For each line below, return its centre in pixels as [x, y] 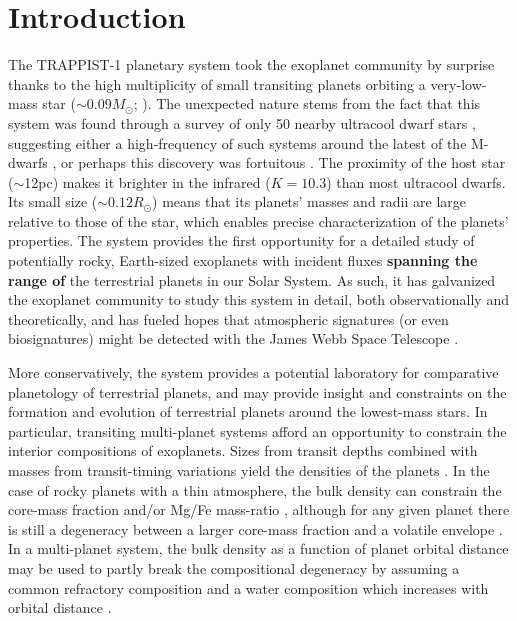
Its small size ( [53, 201]
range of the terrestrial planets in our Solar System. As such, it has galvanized [252, 279]
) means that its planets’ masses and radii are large [309, 201]
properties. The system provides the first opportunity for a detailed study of [241, 240]
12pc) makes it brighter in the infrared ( [147, 181]
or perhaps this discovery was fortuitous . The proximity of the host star [283, 162]
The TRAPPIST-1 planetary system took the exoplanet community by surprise [251, 64]
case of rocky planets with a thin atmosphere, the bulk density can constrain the [255, 489]
